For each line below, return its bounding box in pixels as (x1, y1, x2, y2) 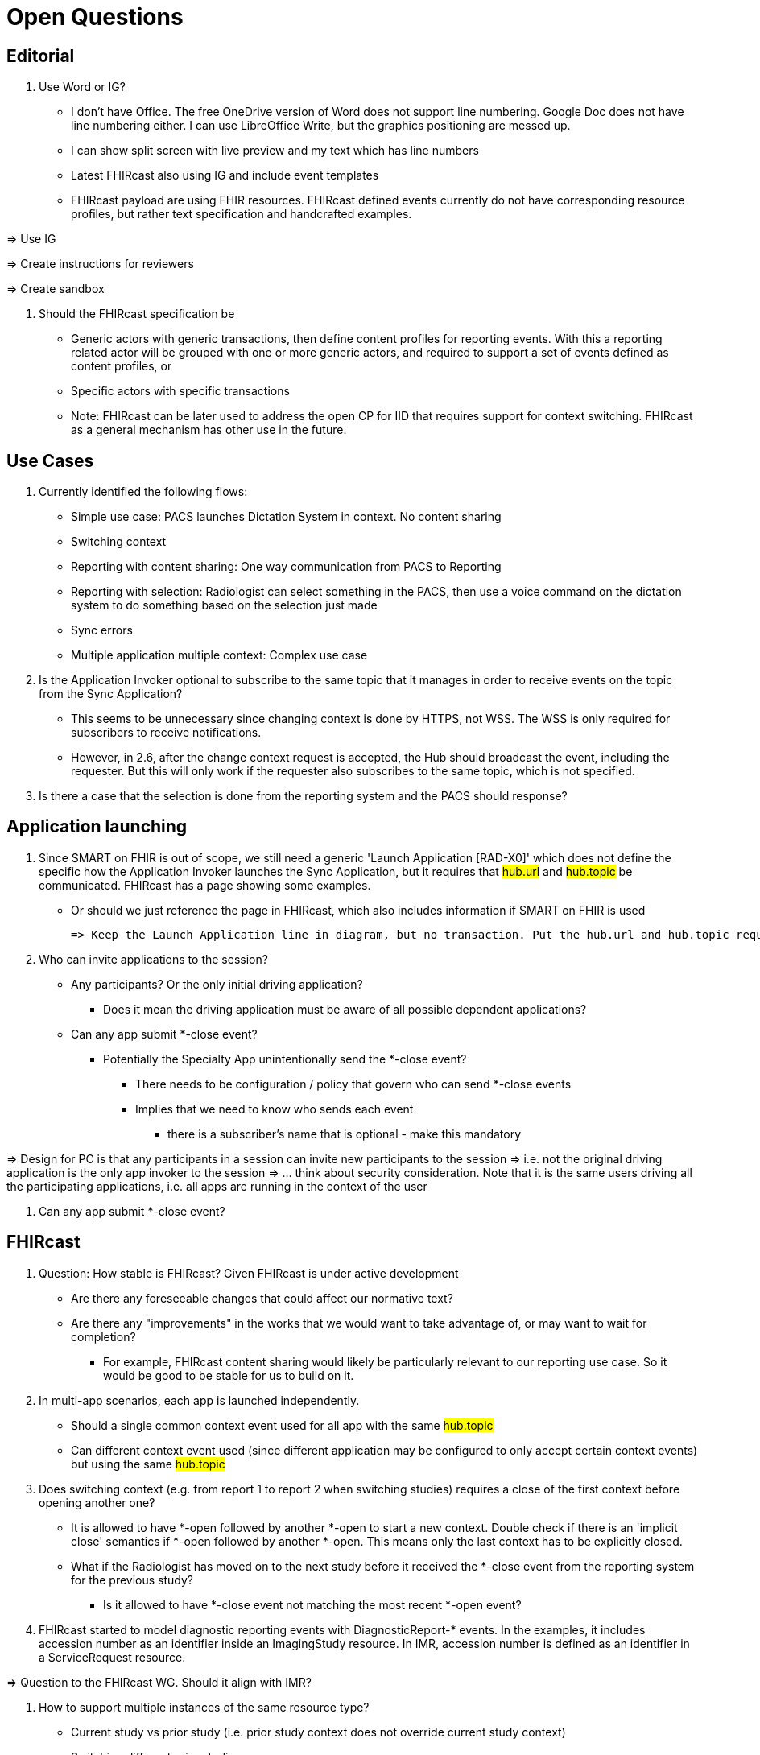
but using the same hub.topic (71, 1456, 225, 1471)
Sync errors (71, 623, 133, 638)
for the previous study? (71, 1572, 194, 1587)
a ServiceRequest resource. (39, 1650, 186, 1664)
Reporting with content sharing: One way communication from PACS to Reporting (71, 560, 502, 574)
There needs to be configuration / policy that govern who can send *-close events (135, 1076, 572, 1091)
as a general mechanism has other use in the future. (71, 423, 347, 437)
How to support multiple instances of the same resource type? (39, 1699, 370, 1714)
